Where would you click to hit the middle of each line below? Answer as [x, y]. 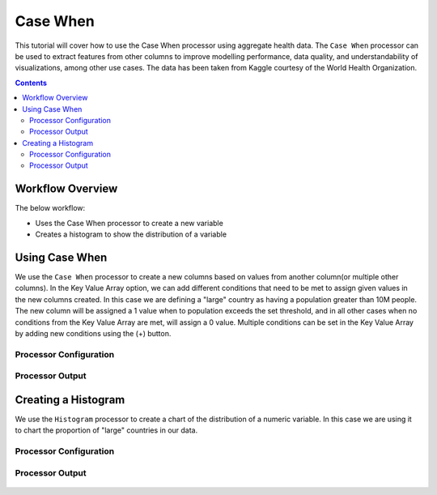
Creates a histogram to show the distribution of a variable [131, 234]
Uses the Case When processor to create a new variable [129, 223]
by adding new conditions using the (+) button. [93, 333]
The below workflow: [50, 208]
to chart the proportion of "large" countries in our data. [106, 430]
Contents [31, 83]
